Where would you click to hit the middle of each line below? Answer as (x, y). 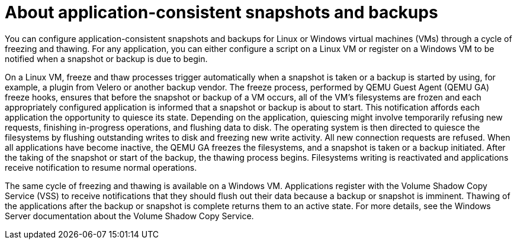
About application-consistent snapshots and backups (221, 12)
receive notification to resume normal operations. (101, 167)
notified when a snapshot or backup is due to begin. (106, 58)
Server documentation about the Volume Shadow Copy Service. (129, 216)
